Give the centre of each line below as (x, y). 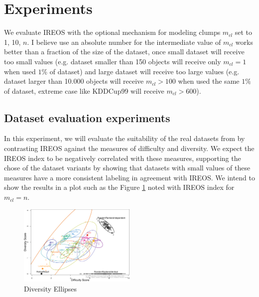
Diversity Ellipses (51, 289)
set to (244, 32)
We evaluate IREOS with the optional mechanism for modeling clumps (112, 32)
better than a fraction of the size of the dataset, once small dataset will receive (124, 52)
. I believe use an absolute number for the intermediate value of (124, 42)
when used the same (209, 81)
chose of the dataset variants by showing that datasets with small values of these (127, 168)
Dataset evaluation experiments (87, 117)
